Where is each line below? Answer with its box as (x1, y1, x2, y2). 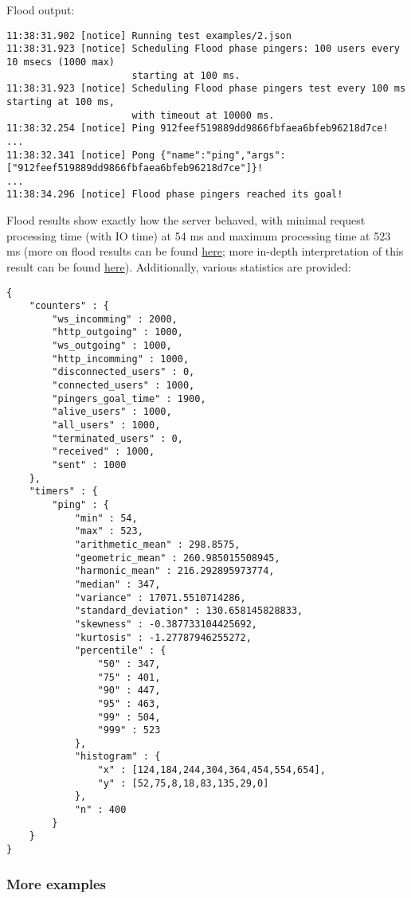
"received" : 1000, (52, 446, 155, 458)
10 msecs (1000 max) (6, 56, 115, 68)
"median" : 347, (74, 578, 161, 590)
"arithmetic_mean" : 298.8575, (74, 538, 241, 550)
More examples (6, 873, 107, 893)
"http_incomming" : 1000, (52, 353, 190, 365)
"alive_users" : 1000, (52, 406, 172, 418)
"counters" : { (29, 300, 109, 312)
